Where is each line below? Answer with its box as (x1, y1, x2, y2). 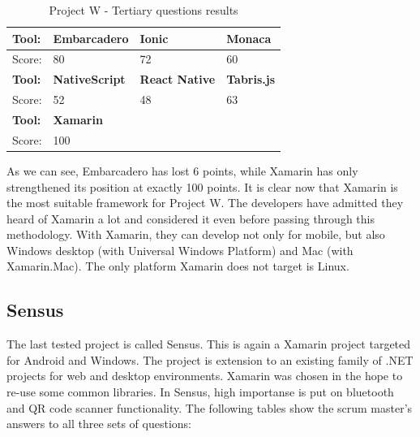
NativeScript (53, 71, 126, 88)
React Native (139, 71, 216, 88)
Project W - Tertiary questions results (49, 2, 238, 18)
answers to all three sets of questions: (6, 415, 192, 432)
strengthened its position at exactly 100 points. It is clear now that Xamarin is (6, 178, 398, 195)
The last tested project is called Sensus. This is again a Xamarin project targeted (6, 335, 411, 353)
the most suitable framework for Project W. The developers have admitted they (6, 194, 404, 211)
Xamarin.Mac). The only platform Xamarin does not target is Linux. (6, 257, 349, 275)
